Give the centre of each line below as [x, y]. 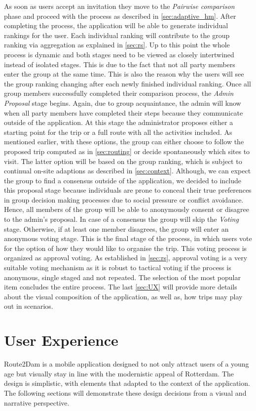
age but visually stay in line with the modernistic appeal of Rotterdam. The [119, 373]
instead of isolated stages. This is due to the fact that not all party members [120, 64]
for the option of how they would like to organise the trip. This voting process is [126, 248]
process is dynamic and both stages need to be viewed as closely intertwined [119, 54]
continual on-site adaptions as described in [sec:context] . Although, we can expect [128, 171]
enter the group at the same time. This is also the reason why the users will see [124, 74]
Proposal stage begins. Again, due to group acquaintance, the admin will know [123, 103]
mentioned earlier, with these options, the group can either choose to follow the [124, 142]
